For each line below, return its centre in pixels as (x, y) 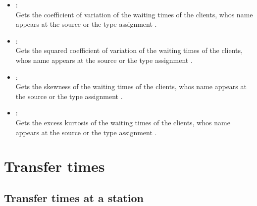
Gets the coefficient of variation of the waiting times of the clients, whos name (134, 14)
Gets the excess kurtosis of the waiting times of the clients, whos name (123, 122)
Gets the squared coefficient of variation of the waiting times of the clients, (129, 50)
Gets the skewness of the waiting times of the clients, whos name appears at (131, 86)
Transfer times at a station (74, 197)
